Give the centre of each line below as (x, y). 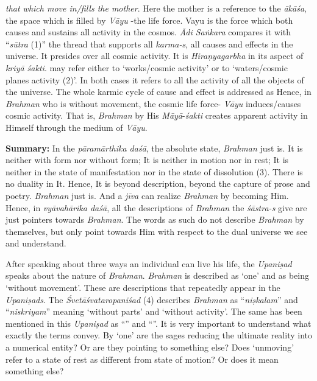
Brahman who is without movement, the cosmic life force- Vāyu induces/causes (153, 103)
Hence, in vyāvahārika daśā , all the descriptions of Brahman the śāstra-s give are (156, 207)
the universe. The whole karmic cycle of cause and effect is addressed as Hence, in (158, 92)
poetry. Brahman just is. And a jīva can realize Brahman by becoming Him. (147, 195)
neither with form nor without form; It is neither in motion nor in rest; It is (147, 160)
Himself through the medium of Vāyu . (77, 127)
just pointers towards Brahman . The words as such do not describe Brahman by (155, 219)
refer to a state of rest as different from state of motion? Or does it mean (142, 359)
